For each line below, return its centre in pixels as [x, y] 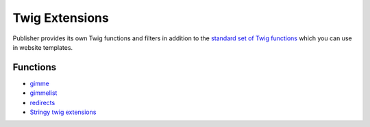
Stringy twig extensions [63, 112]
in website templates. [43, 47]
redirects [42, 102]
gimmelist [44, 93]
